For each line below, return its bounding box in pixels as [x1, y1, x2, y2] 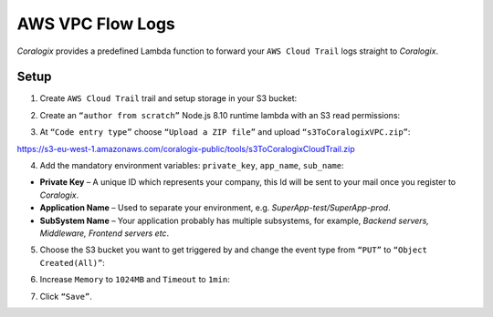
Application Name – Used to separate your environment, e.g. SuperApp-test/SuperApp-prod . [39, 202, 392, 213]
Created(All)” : [39, 257, 105, 268]
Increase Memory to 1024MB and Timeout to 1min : [39, 274, 230, 285]
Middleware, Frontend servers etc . [39, 228, 169, 239]
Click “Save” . [39, 291, 93, 302]
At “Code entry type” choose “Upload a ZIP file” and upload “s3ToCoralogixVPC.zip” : [39, 127, 411, 138]
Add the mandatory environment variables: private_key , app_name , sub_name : [39, 160, 344, 171]
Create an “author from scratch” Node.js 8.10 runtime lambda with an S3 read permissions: [39, 109, 401, 120]
